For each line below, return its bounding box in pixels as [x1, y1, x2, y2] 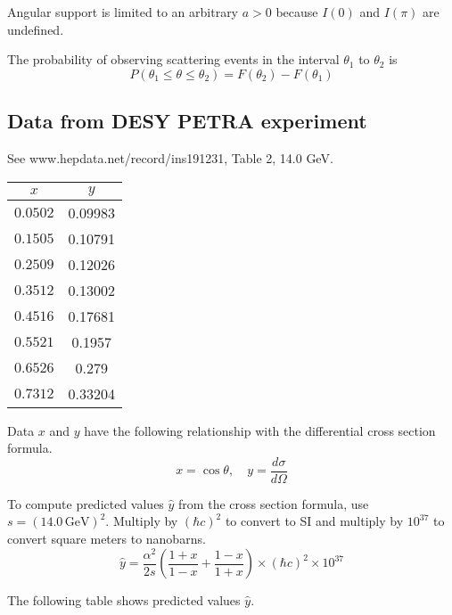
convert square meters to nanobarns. [7, 529, 206, 548]
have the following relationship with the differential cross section [84, 421, 436, 439]
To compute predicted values [7, 494, 164, 512]
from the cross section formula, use [178, 494, 369, 512]
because [275, 3, 318, 20]
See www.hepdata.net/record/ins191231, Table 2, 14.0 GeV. [7, 148, 333, 167]
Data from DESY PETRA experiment [7, 107, 367, 135]
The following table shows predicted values [7, 591, 241, 610]
